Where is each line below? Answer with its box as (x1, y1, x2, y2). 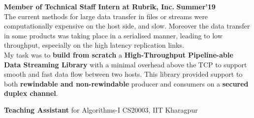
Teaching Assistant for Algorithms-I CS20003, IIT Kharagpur (4, 104, 198, 115)
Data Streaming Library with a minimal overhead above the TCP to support (4, 59, 247, 69)
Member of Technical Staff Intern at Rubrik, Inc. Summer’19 (4, 1, 216, 11)
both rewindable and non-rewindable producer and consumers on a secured (4, 78, 249, 88)
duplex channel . (4, 88, 58, 98)
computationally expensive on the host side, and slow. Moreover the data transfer (4, 21, 250, 31)
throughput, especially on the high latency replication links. (4, 40, 184, 50)
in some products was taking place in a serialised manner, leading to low (4, 30, 222, 40)
